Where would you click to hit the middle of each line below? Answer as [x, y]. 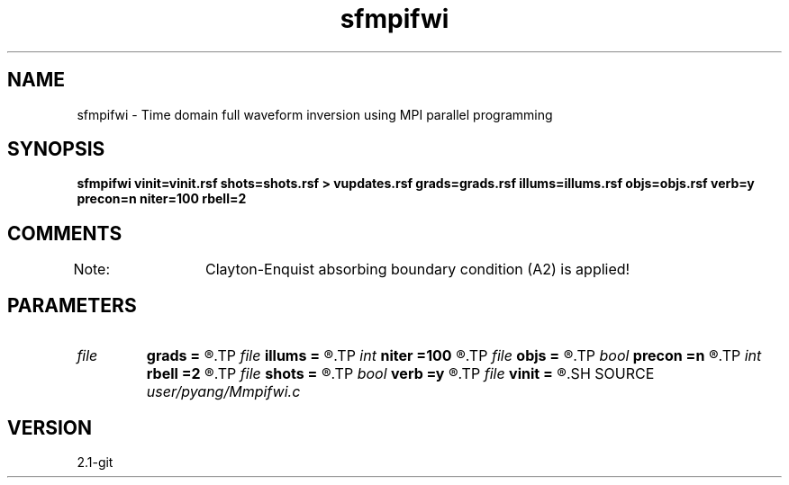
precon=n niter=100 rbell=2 [162, 199]
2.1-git [95, 462]
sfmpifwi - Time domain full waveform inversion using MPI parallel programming [315, 114]
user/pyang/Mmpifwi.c [223, 392]
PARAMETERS [72, 305]
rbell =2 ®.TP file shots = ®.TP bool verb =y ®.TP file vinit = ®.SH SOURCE [400, 374]
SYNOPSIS [56, 149]
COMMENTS [65, 233]
